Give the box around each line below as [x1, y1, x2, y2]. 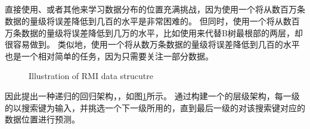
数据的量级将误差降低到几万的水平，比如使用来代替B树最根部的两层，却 [21, 26, 303, 39]
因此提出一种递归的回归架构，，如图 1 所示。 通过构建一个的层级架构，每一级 [5, 89, 300, 102]
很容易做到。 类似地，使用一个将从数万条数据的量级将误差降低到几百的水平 [5, 38, 300, 51]
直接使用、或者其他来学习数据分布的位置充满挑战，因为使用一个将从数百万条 [5, 3, 305, 15]
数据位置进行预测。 [5, 113, 80, 125]
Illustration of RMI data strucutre [29, 70, 153, 82]
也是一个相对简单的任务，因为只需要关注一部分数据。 [5, 49, 213, 62]
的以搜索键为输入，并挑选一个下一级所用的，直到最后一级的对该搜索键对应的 [5, 101, 305, 114]
